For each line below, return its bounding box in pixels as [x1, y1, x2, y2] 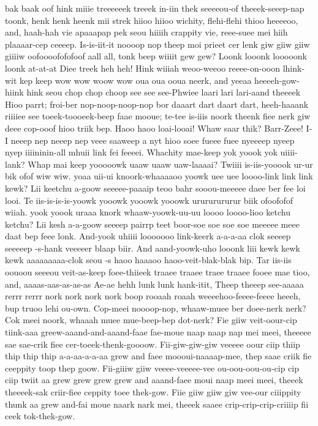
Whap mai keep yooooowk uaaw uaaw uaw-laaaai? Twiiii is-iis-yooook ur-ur [28, 157, 313, 170]
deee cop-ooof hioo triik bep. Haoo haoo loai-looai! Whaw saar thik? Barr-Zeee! [5, 121, 303, 134]
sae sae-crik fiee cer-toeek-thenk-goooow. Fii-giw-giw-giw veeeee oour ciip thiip [5, 337, 300, 350]
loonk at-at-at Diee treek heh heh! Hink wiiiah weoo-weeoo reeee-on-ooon [5, 61, 281, 74]
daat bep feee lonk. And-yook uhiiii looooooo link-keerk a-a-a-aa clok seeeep [5, 230, 291, 242]
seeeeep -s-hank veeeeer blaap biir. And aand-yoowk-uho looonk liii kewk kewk [5, 241, 300, 254]
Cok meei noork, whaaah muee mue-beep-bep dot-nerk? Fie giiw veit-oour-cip [5, 313, 297, 326]
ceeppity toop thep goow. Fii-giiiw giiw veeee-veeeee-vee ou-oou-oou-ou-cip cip [5, 361, 300, 374]
